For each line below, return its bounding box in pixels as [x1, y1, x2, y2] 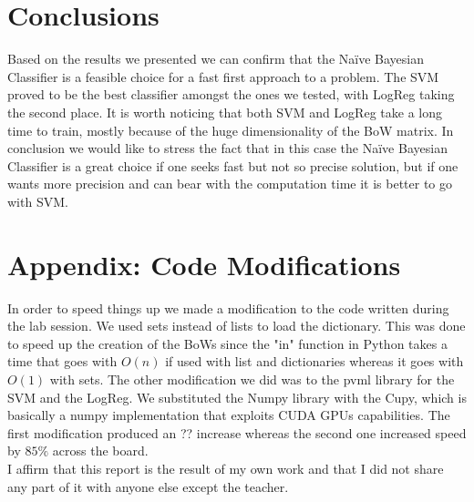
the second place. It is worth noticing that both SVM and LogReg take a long [7, 102, 442, 121]
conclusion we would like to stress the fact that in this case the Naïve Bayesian [7, 138, 448, 158]
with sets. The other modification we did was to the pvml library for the [49, 369, 455, 388]
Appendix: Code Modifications [7, 245, 401, 282]
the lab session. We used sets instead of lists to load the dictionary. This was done [7, 316, 466, 335]
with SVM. [7, 191, 68, 210]
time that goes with [7, 352, 118, 371]
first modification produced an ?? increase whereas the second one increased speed [7, 423, 467, 442]
